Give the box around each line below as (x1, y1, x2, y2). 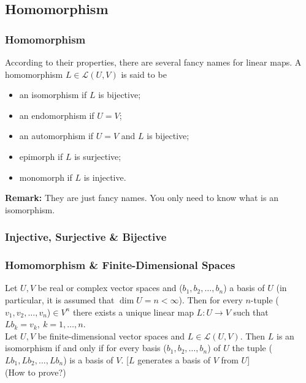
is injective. (83, 170, 126, 183)
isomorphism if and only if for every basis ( (5, 341, 167, 354)
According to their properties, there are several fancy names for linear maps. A (5, 56, 302, 68)
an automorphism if (19, 129, 94, 142)
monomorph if (19, 170, 72, 183)
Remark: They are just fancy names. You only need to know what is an (5, 191, 278, 204)
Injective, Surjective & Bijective (5, 229, 167, 245)
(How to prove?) (5, 365, 66, 378)
